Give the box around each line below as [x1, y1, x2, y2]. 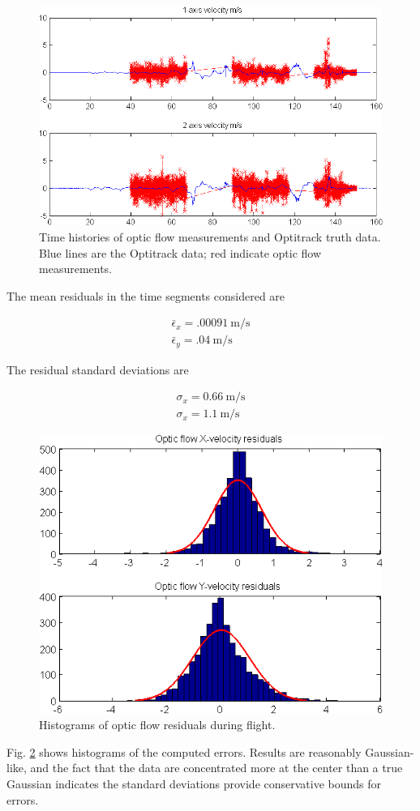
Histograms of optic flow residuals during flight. [39, 716, 276, 733]
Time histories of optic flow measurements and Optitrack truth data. [39, 228, 381, 245]
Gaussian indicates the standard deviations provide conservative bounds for [6, 775, 382, 792]
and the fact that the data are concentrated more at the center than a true [30, 759, 403, 776]
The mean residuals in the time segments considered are [6, 287, 285, 304]
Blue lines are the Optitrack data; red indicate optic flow [39, 244, 322, 261]
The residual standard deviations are [6, 361, 189, 378]
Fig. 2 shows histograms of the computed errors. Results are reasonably [6, 743, 362, 760]
